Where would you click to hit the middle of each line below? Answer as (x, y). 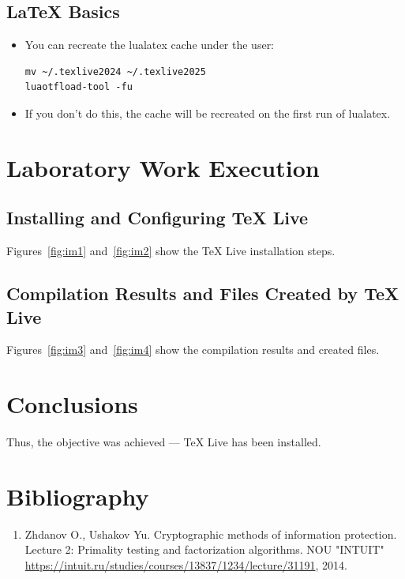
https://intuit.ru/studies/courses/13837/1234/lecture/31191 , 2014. (186, 564)
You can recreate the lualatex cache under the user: (150, 45)
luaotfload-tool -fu (79, 87)
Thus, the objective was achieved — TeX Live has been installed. (164, 442)
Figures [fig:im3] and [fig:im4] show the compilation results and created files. (193, 350)
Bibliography (78, 496)
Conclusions (72, 404)
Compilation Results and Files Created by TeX (203, 293)
